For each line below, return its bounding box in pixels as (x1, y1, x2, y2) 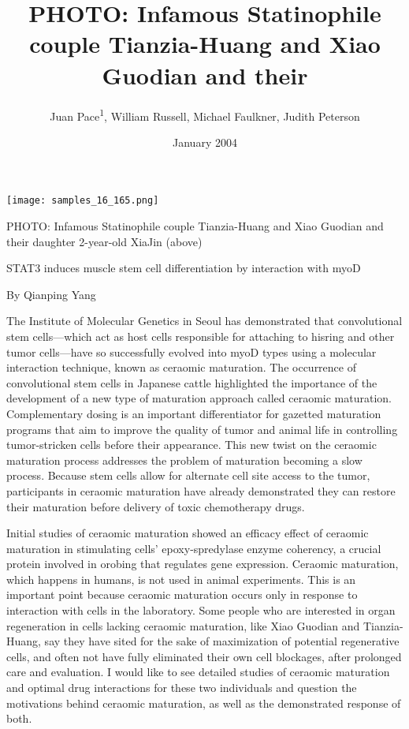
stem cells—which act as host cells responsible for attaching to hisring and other (6, 327, 395, 344)
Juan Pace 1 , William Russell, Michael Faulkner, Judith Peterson (50, 105, 360, 124)
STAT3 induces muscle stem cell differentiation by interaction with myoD (6, 260, 361, 276)
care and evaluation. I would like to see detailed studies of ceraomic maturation (6, 664, 390, 680)
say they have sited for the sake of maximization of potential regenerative (44, 633, 400, 649)
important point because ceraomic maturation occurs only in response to (6, 586, 358, 603)
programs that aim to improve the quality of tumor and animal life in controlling (6, 421, 398, 437)
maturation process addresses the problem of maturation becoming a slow (6, 451, 363, 468)
